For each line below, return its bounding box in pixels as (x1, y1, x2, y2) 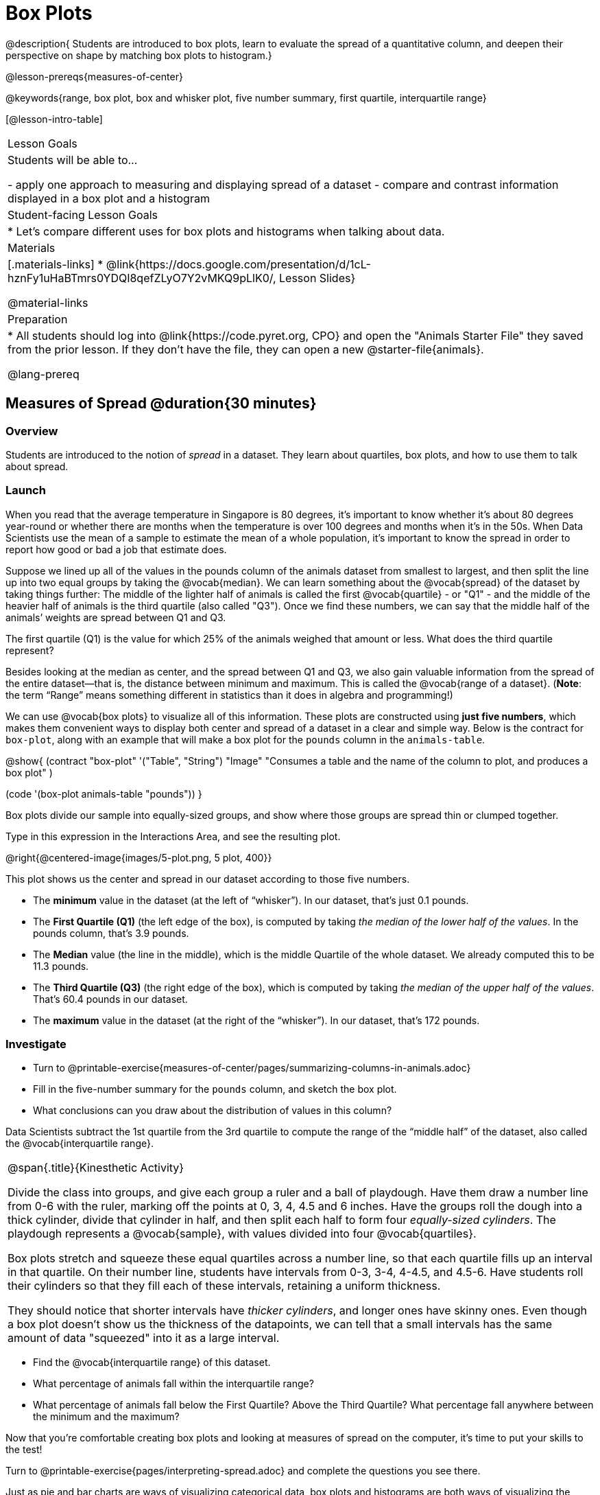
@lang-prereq (8, 367, 80, 381)
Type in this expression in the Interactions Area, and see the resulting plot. (5, 830, 341, 842)
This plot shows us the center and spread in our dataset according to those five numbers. (5, 872, 410, 885)
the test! (5, 1444, 43, 1456)
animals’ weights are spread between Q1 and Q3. (5, 611, 226, 623)
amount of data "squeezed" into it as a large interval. (8, 1331, 280, 1345)
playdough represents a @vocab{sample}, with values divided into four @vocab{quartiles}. (8, 1227, 477, 1241)
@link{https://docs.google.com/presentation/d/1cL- (106, 257, 371, 271)
